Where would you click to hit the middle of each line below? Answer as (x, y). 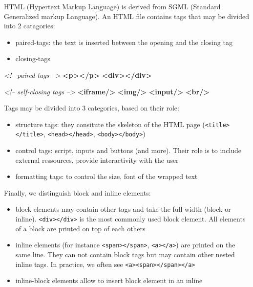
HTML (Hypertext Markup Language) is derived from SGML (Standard (112, 6)
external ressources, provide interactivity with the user (97, 160)
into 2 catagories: (30, 26)
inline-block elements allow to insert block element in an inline (109, 280)
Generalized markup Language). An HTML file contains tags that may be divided (127, 16)
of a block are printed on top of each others (80, 228)
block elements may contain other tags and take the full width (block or (123, 209)
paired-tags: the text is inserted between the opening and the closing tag (124, 42)
